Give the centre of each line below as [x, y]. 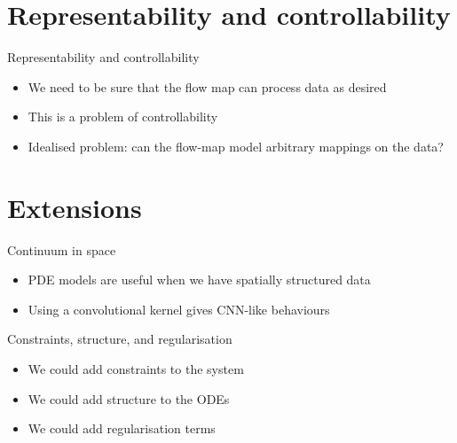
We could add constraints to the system [136, 369]
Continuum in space [62, 249]
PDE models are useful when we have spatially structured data [199, 280]
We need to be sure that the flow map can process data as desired [207, 86]
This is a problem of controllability [123, 117]
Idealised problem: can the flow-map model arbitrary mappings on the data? [236, 146]
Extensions [75, 207]
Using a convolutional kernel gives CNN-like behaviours [179, 309]
